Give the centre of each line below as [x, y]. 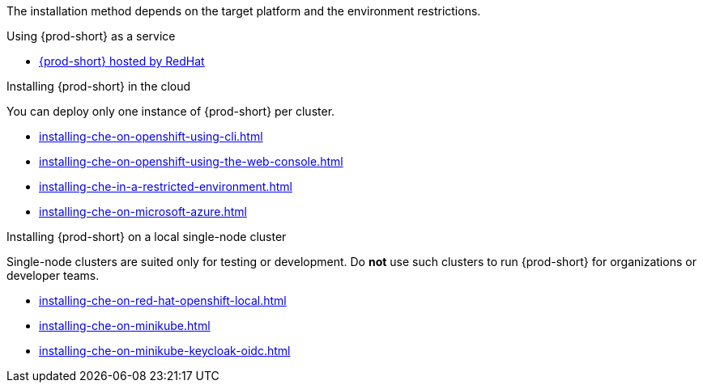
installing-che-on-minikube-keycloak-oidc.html [165, 351]
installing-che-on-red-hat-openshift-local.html [163, 300]
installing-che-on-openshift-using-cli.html [151, 136]
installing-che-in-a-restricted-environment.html [166, 186]
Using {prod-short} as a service [91, 36]
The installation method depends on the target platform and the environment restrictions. [244, 11]
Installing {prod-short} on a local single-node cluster [147, 237]
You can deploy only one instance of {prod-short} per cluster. [171, 111]
